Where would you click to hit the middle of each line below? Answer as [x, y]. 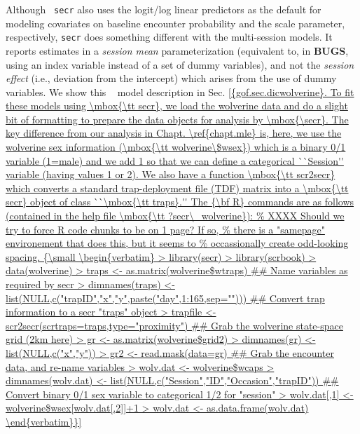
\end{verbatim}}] [44, 421]
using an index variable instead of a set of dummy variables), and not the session [180, 64]
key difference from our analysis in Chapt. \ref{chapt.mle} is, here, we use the [174, 133]
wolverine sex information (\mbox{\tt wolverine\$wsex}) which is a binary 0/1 [176, 147]
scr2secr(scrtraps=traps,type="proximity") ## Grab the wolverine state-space [174, 325]
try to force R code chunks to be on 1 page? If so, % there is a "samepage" [165, 229]
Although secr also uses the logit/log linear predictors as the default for [164, 9]
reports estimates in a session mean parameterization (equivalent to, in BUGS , [177, 50]
